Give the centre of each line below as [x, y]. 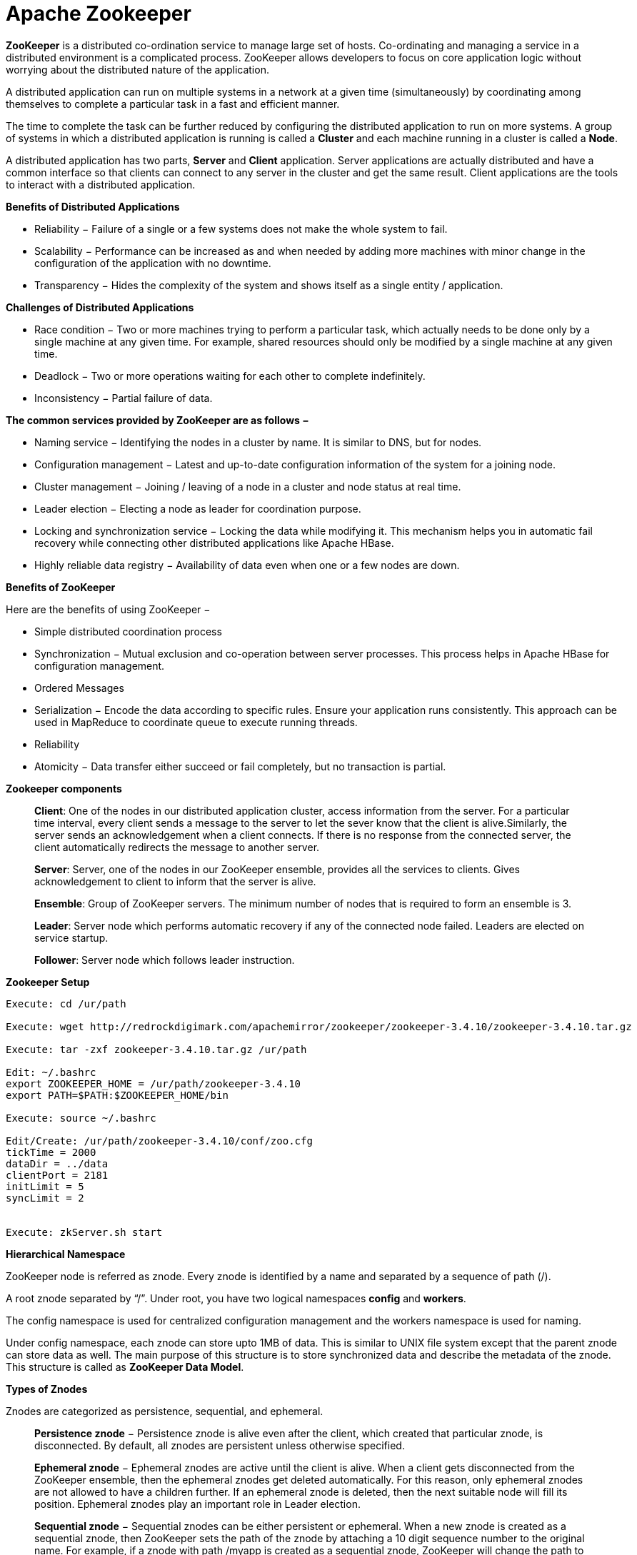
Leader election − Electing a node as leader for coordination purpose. [198, 508]
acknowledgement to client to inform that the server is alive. [175, 881]
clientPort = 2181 [57, 1175]
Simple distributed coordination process [128, 631]
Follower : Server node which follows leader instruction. [165, 960]
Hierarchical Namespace [66, 1254]
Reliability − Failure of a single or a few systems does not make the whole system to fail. [241, 228]
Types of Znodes [47, 1389]
